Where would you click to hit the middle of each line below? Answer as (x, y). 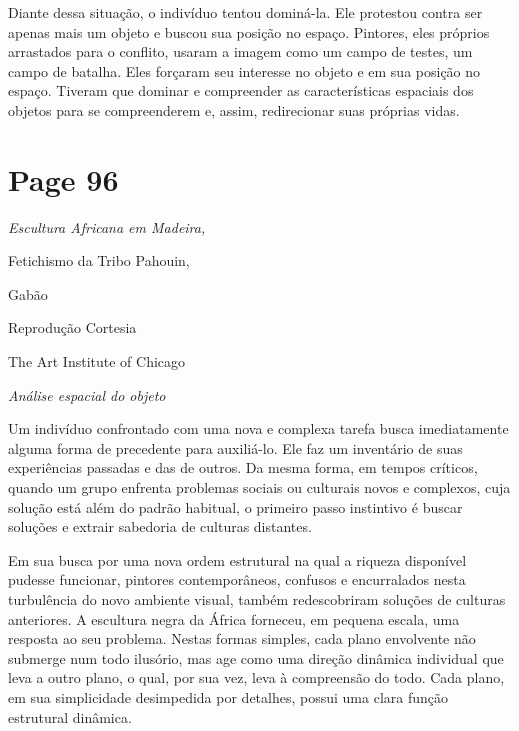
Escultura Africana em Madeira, (107, 226)
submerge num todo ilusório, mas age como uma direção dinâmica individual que (256, 657)
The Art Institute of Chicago (97, 361)
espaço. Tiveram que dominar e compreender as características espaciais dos (241, 90)
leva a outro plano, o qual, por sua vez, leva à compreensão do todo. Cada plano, (256, 677)
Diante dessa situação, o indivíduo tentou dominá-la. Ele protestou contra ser (245, 12)
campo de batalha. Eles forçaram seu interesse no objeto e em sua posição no (244, 70)
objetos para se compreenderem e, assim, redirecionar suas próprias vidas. (234, 109)
